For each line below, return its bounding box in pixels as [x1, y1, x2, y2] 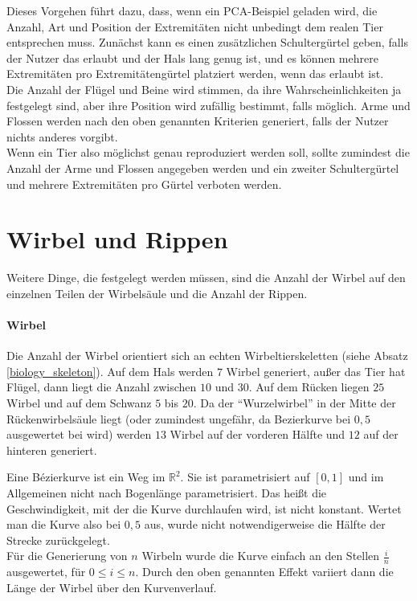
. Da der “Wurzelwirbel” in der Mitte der [193, 395, 396, 411]
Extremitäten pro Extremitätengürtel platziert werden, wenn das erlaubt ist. [6, 65, 384, 82]
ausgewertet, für [6, 563, 86, 580]
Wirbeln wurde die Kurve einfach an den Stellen [141, 547, 380, 564]
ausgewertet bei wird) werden [6, 426, 152, 443]
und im [348, 468, 384, 485]
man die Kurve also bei [6, 516, 121, 533]
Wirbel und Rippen [6, 223, 228, 256]
